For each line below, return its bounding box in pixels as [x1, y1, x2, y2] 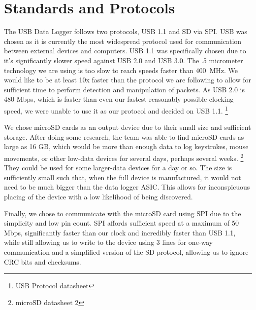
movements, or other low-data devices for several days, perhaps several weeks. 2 [4, 151, 244, 163]
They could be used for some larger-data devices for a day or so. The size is [4, 162, 232, 173]
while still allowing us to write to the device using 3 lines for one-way [4, 237, 213, 247]
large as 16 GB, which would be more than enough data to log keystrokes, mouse [4, 141, 249, 152]
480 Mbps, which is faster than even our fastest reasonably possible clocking [4, 94, 234, 104]
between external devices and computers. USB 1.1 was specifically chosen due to [4, 45, 246, 56]
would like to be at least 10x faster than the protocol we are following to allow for [4, 75, 251, 85]
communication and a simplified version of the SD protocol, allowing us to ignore [4, 246, 249, 257]
